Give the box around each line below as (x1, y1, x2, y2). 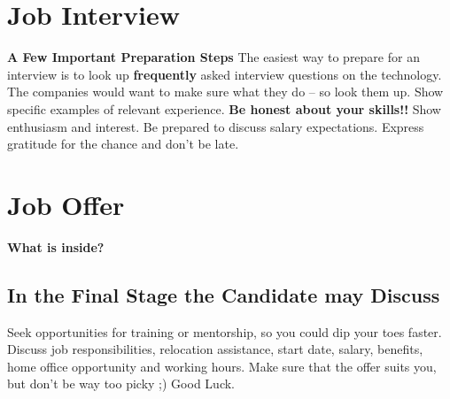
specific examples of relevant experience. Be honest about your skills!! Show (7, 99, 441, 118)
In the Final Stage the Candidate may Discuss (7, 280, 440, 308)
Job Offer (7, 186, 125, 222)
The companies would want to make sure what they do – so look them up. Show (7, 82, 444, 101)
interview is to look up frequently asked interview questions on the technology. (7, 65, 442, 83)
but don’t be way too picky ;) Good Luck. (7, 374, 235, 393)
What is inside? (7, 237, 105, 256)
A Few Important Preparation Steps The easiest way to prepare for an (7, 48, 420, 66)
